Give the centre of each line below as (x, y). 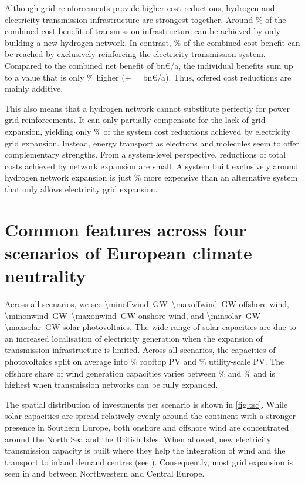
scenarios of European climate (128, 252)
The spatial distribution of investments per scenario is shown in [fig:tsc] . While (146, 404)
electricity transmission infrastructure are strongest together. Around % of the (145, 19)
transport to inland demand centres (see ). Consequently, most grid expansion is (149, 462)
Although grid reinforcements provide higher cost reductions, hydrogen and (140, 8)
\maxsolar (23, 327)
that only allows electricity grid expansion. (81, 189)
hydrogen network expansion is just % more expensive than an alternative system (151, 177)
